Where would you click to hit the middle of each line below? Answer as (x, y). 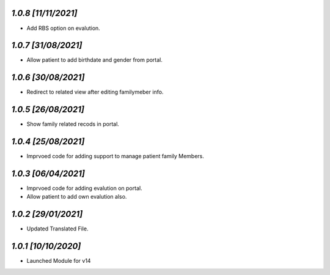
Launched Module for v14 (59, 261)
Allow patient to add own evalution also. (77, 197)
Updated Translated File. (57, 229)
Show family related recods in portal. (73, 124)
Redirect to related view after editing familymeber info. (95, 92)
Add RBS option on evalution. (63, 28)
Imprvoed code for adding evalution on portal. (85, 188)
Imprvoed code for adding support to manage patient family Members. (116, 156)
